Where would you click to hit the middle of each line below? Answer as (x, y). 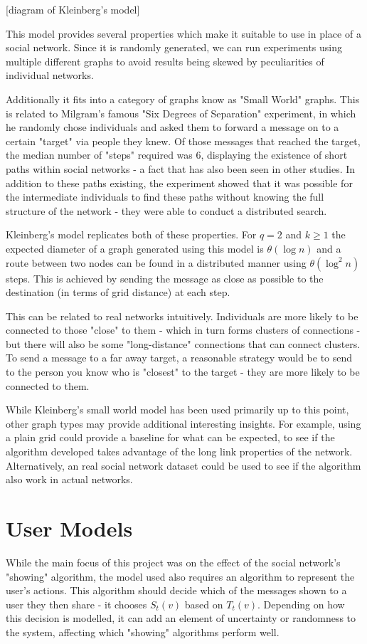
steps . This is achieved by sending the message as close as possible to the (165, 278)
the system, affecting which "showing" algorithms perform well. (143, 632)
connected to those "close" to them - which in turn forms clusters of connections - (183, 330)
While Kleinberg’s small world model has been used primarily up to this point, (177, 410)
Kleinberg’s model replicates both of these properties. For (131, 234)
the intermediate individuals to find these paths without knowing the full (165, 197)
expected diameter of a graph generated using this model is (135, 248)
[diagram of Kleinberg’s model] (73, 9)
